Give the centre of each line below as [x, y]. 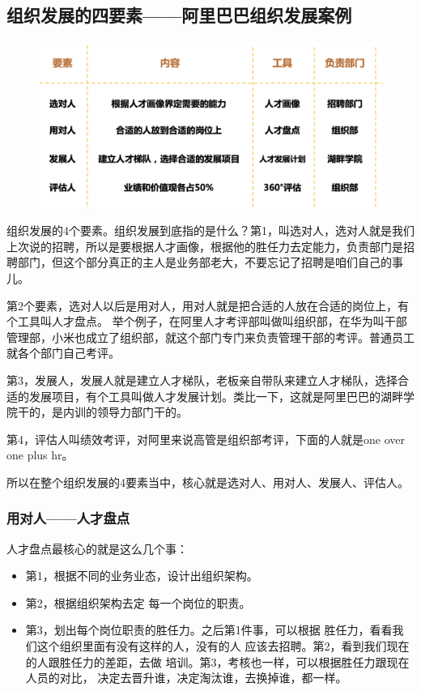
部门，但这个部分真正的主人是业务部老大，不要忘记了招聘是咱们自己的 [204, 262]
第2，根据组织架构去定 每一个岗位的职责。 [138, 602]
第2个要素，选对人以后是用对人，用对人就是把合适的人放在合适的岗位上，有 [208, 305]
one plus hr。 [40, 455]
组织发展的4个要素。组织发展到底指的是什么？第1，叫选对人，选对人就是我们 [210, 230]
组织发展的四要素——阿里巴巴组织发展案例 [179, 15]
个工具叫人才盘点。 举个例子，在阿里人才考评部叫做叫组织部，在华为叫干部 [207, 321]
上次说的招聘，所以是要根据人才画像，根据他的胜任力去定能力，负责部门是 [205, 246]
